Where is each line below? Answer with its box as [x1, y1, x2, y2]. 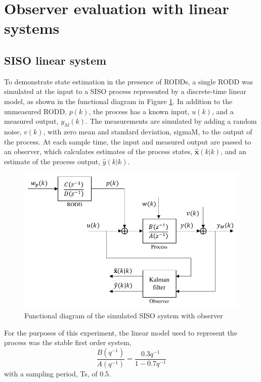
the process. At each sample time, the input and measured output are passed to [4, 136, 251, 147]
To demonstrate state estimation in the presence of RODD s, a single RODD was [4, 76, 253, 86]
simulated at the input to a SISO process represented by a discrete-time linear [4, 86, 246, 97]
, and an [221, 146, 246, 157]
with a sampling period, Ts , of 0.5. [4, 368, 111, 378]
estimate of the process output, [4, 156, 101, 166]
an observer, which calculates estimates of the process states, [4, 146, 193, 157]
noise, [4, 126, 22, 136]
